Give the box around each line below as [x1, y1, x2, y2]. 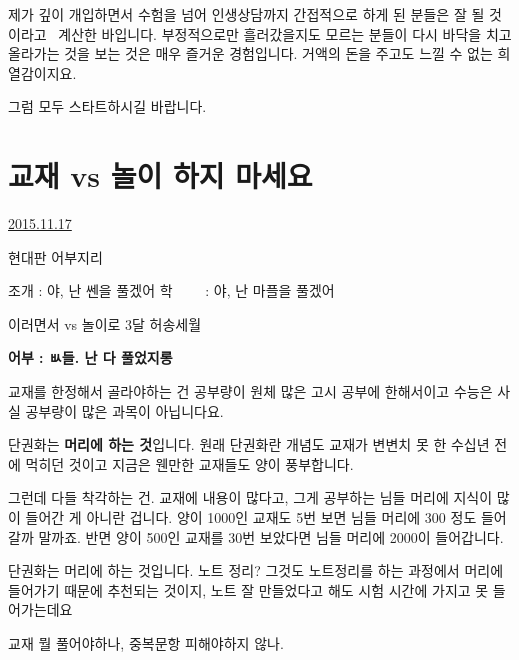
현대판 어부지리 [8, 246, 103, 267]
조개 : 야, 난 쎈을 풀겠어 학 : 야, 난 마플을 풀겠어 [8, 280, 335, 301]
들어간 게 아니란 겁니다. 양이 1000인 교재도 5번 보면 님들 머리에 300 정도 [25, 507, 477, 528]
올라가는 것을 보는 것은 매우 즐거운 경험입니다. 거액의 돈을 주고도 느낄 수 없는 [8, 43, 493, 64]
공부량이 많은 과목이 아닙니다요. [25, 400, 224, 421]
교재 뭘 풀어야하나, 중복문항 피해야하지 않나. [8, 633, 284, 653]
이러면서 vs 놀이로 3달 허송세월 [8, 313, 202, 334]
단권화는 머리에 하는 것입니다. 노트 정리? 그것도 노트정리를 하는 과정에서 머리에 [8, 560, 504, 581]
